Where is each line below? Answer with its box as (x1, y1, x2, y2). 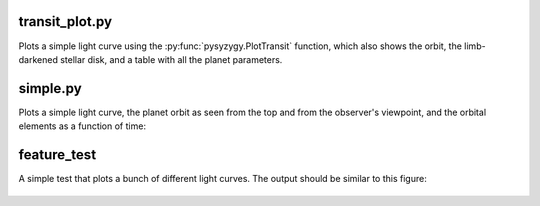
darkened (18, 53, 59, 65)
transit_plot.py (18, 13, 113, 30)
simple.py (18, 80, 82, 97)
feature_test (18, 146, 97, 164)
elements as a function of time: (18, 120, 147, 132)
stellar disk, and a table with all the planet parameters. (60, 53, 283, 65)
